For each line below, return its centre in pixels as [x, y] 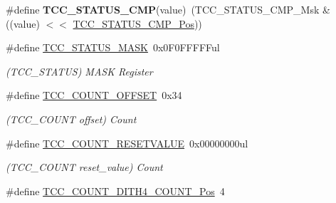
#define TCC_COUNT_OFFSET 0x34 [94, 95]
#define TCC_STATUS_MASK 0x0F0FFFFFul [113, 47]
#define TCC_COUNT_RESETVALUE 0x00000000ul [127, 143]
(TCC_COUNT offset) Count [71, 119]
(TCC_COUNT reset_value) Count [84, 167]
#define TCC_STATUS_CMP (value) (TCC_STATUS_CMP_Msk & [168, 9]
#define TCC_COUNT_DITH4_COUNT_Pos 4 [115, 191]
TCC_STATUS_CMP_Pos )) [137, 23]
